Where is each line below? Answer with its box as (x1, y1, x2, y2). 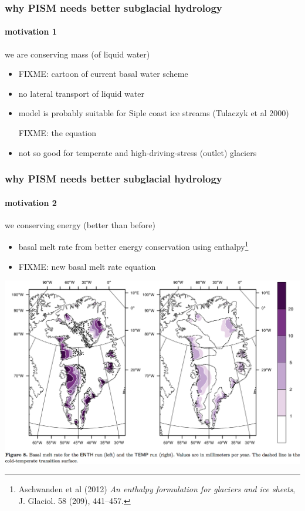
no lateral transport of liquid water (18, 87, 144, 99)
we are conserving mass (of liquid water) (5, 48, 150, 60)
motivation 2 (5, 196, 57, 208)
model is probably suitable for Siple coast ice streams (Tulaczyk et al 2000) (18, 107, 289, 119)
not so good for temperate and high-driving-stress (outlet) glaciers (18, 146, 257, 158)
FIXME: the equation (18, 127, 97, 139)
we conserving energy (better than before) (5, 218, 155, 231)
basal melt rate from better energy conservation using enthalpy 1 (18, 239, 249, 253)
